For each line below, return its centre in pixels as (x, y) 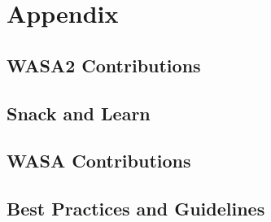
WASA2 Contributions (104, 65)
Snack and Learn (79, 113)
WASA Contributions (99, 161)
